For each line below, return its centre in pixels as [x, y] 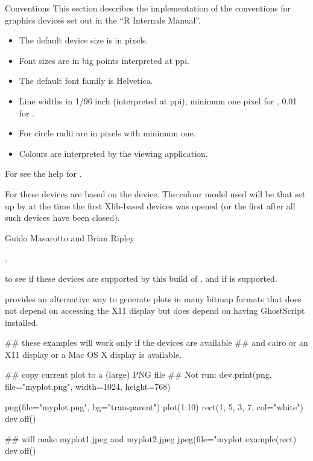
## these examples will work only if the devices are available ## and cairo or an [156, 342]
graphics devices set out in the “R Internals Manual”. [103, 20]
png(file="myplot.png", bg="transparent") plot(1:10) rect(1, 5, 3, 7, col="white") [154, 406]
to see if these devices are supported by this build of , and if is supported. [141, 278]
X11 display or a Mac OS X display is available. [93, 354]
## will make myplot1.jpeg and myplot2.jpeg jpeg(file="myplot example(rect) [151, 438]
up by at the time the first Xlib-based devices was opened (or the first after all [150, 205]
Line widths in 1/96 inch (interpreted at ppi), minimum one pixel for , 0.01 [158, 100]
